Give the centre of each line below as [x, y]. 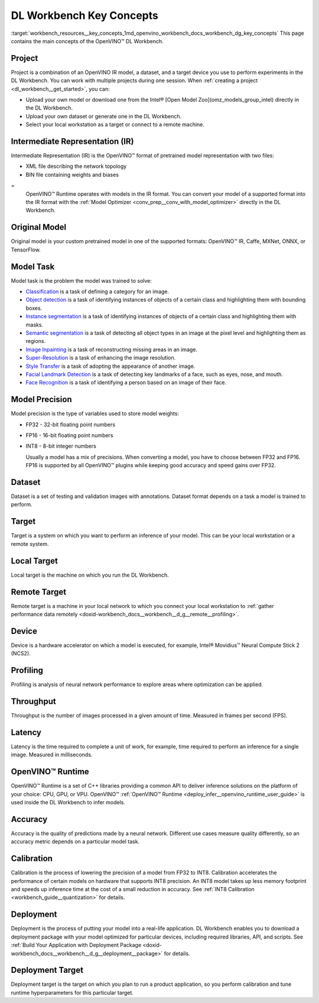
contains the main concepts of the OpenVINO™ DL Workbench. [87, 41]
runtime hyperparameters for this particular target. [72, 992]
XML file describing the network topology [76, 166]
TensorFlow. [26, 250]
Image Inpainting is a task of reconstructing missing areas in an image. [112, 350]
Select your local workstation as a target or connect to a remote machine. [115, 125]
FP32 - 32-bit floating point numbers [70, 424]
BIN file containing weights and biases [72, 174]
